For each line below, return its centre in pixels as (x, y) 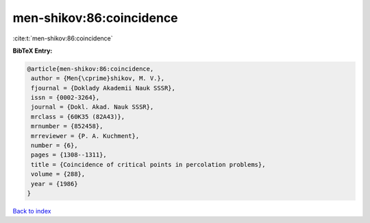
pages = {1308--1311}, (69, 155)
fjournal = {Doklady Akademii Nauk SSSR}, (103, 88)
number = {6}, (54, 146)
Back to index (32, 211)
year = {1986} (54, 184)
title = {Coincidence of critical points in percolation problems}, (148, 165)
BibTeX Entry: (33, 51)
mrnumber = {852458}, (67, 126)
